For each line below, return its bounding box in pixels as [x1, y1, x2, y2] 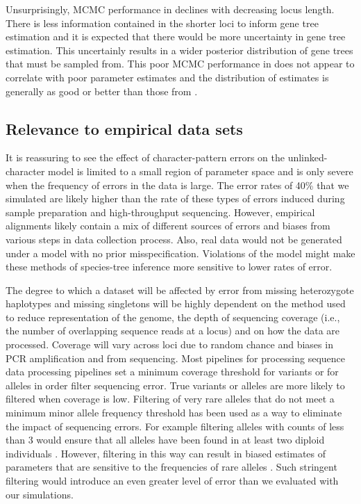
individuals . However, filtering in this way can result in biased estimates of [6, 446, 326, 460]
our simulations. [6, 487, 74, 501]
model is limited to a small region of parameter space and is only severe [48, 163, 353, 178]
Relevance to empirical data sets [6, 117, 243, 139]
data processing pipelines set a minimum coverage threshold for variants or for [6, 364, 339, 379]
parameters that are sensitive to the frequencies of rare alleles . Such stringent [6, 460, 337, 474]
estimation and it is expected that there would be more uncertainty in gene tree [6, 29, 346, 44]
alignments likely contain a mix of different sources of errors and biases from [6, 218, 330, 233]
